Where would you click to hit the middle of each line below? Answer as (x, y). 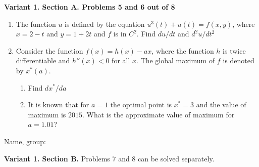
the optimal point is (141, 105)
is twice (234, 50)
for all (121, 60)
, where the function (183, 50)
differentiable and (43, 60)
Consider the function (49, 50)
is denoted (239, 60)
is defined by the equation (105, 24)
